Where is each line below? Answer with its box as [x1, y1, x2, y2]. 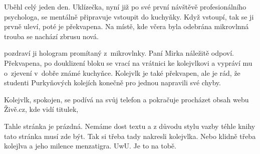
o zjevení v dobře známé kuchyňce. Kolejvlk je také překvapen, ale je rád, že [4, 67, 240, 78]
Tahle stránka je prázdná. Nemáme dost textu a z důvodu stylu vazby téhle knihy [4, 120, 255, 131]
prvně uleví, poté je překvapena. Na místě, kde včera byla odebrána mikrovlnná [4, 21, 249, 32]
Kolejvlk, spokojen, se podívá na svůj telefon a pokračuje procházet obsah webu [4, 94, 249, 104]
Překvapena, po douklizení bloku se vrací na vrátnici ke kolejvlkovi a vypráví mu [4, 57, 252, 68]
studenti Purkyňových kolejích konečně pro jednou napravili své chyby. [4, 77, 221, 88]
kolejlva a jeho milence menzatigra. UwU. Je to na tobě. [4, 140, 176, 151]
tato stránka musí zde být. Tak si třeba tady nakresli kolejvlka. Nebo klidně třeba [4, 130, 256, 141]
